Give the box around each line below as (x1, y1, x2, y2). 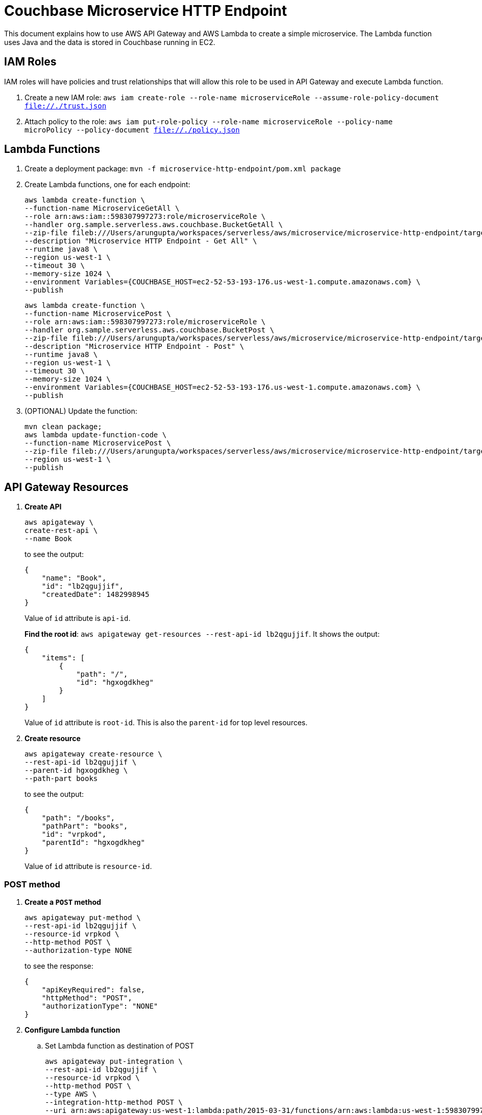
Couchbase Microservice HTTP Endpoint (4, 2, 287, 19)
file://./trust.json (25, 101, 107, 110)
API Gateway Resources (4, 480, 129, 494)
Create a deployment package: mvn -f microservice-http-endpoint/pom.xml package (25, 164, 341, 173)
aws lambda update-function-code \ (25, 431, 167, 439)
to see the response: (25, 962, 93, 971)
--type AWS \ (45, 1090, 97, 1099)
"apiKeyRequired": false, (41, 986, 146, 994)
